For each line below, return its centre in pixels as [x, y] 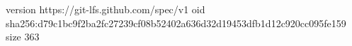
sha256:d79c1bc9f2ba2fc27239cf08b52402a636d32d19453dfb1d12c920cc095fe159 [176, 23]
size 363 [23, 37]
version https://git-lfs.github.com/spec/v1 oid [106, 9]
